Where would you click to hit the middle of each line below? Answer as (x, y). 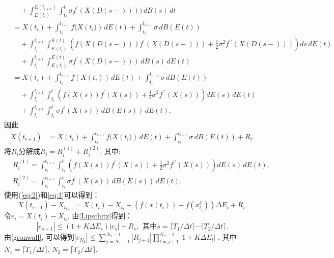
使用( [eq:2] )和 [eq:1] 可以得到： (52, 195)
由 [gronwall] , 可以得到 (39, 237)
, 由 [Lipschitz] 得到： (100, 216)
